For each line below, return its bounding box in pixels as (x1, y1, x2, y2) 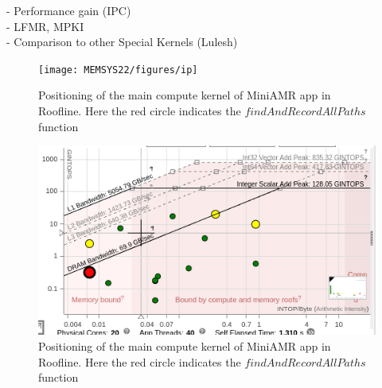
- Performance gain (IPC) (6, 2, 131, 18)
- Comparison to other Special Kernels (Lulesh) (6, 33, 238, 50)
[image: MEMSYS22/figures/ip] (38, 64, 198, 76)
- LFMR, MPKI (6, 17, 84, 34)
